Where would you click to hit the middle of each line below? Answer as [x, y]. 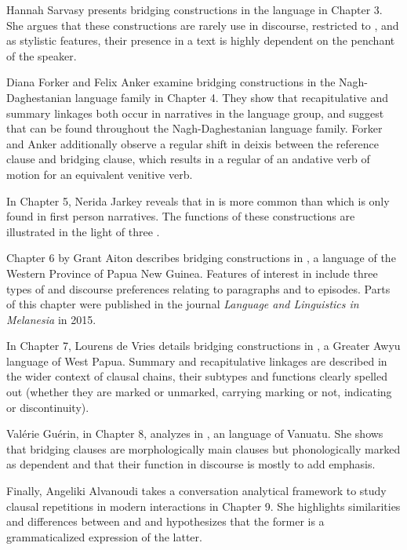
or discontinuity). [48, 407]
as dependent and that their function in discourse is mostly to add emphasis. [191, 464]
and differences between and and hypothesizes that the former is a [165, 521]
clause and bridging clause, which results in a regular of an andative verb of [188, 159]
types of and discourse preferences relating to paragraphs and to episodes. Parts [198, 288]
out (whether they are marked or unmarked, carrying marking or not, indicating [199, 392]
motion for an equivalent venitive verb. [100, 174]
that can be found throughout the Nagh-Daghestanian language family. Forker [194, 128]
